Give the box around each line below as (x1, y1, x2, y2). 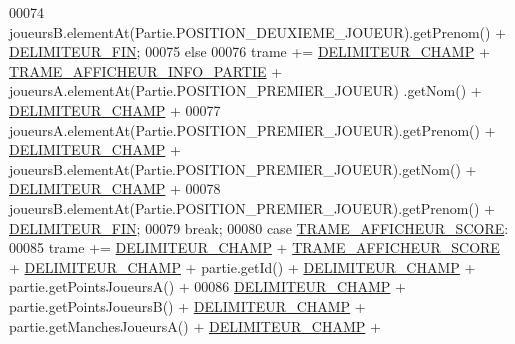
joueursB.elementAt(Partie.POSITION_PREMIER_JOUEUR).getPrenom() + (9, 197, 495, 218)
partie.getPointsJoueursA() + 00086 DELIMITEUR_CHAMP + (9, 276, 406, 297)
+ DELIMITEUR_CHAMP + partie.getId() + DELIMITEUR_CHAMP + (9, 256, 476, 277)
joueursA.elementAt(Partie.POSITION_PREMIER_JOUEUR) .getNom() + (9, 80, 482, 101)
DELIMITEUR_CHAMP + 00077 (9, 99, 221, 120)
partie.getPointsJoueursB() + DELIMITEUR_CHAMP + (9, 295, 366, 316)
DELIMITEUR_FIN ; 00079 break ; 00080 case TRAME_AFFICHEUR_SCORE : (9, 217, 509, 238)
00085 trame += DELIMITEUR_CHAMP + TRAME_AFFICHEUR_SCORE (9, 237, 500, 258)
